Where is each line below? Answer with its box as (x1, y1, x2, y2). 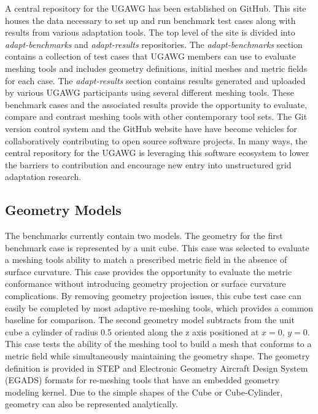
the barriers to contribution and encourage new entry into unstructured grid (5, 158, 292, 171)
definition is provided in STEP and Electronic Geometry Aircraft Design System (5, 361, 308, 374)
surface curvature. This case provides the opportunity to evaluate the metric (5, 265, 292, 278)
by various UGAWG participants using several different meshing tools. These (5, 86, 295, 99)
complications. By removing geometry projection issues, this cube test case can (5, 289, 302, 302)
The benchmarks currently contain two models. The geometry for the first (5, 229, 283, 242)
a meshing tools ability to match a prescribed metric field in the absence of (5, 253, 287, 266)
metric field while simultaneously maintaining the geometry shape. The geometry (5, 350, 310, 362)
